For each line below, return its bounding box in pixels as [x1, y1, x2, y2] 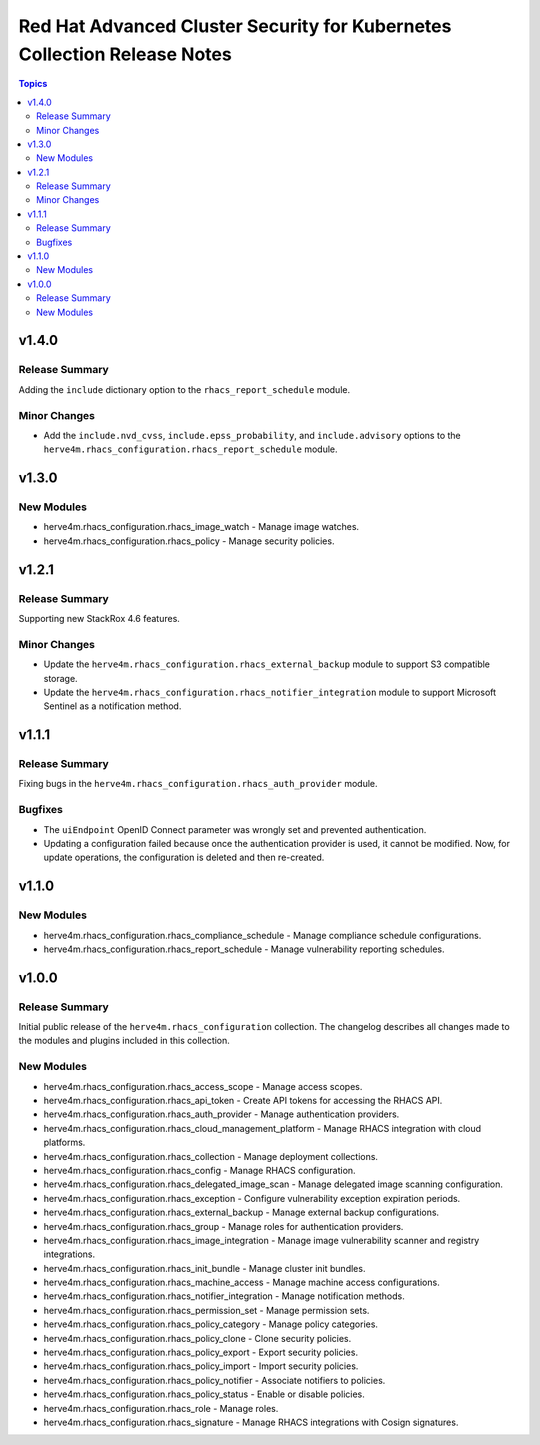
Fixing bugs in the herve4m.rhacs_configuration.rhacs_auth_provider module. [18, 778, 379, 790]
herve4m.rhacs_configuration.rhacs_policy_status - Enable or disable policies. [43, 1388, 365, 1400]
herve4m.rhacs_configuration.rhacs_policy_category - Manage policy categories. [43, 1318, 379, 1330]
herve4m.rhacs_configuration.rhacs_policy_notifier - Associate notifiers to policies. [43, 1374, 386, 1386]
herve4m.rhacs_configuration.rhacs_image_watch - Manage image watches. [43, 521, 360, 533]
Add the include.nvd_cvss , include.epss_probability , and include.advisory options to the [43, 429, 461, 441]
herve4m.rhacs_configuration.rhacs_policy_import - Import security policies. [43, 1360, 359, 1372]
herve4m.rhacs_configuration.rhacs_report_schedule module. [43, 443, 339, 455]
